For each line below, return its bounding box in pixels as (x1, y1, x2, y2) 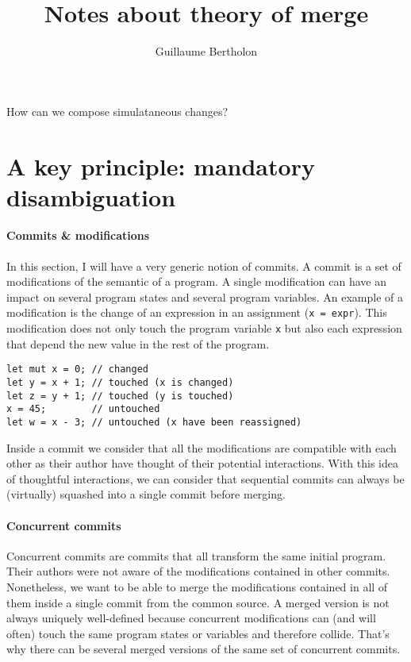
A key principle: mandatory (6, 149, 315, 182)
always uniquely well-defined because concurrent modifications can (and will (6, 610, 376, 626)
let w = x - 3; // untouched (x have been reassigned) (6, 416, 302, 428)
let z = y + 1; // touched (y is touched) (6, 390, 234, 402)
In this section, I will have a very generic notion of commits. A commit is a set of (6, 257, 401, 274)
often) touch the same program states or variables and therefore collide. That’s (6, 625, 390, 641)
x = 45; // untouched (6, 403, 160, 415)
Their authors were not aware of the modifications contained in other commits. (6, 563, 390, 579)
